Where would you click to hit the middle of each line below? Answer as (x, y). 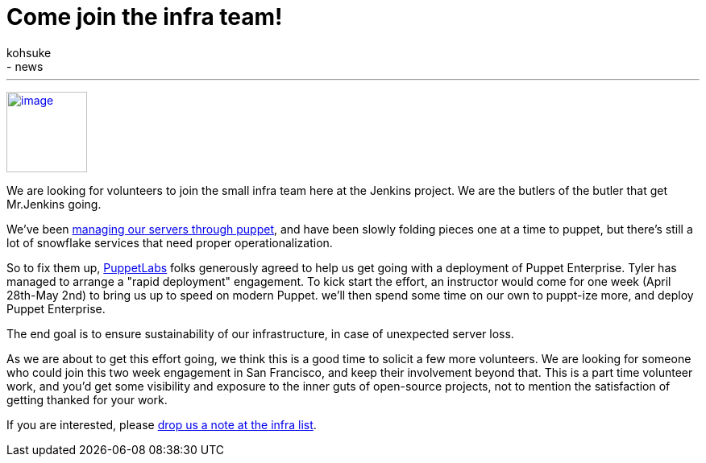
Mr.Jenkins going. (54, 204)
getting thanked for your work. (87, 399)
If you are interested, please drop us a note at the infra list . (162, 424)
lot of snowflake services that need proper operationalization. (170, 242)
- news (25, 66)
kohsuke (29, 52)
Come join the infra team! (145, 17)
